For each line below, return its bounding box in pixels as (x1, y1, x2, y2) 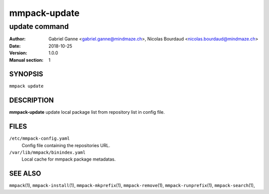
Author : (9, 36, 26, 42)
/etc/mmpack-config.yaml (9, 136, 70, 142)
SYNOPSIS (9, 70, 43, 78)
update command (9, 22, 69, 31)
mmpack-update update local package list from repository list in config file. (9, 109, 165, 115)
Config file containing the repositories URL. (21, 142, 111, 148)
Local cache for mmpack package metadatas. (21, 156, 116, 162)
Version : (9, 50, 27, 56)
